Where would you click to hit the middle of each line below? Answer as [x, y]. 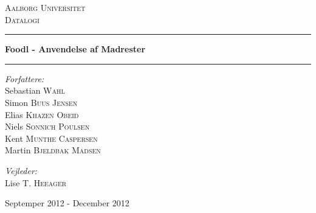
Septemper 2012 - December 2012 [67, 203]
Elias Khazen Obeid [42, 114]
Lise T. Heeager [36, 182]
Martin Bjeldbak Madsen [53, 150]
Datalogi [22, 19]
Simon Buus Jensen [41, 102]
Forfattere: [25, 78]
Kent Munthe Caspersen [51, 138]
